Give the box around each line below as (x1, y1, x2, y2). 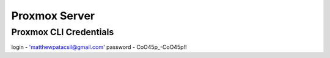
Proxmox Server (11, 9, 95, 22)
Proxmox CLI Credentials (11, 27, 114, 37)
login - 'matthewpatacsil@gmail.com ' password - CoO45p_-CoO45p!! (11, 43, 187, 51)
